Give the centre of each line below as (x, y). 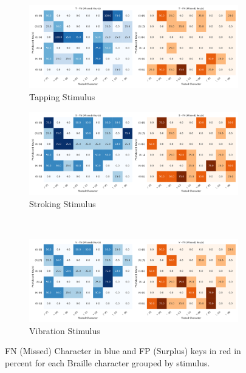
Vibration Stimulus (65, 330)
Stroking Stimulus (63, 203)
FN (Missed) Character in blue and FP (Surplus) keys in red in (123, 351)
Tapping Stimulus (62, 96)
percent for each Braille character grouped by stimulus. (108, 362)
